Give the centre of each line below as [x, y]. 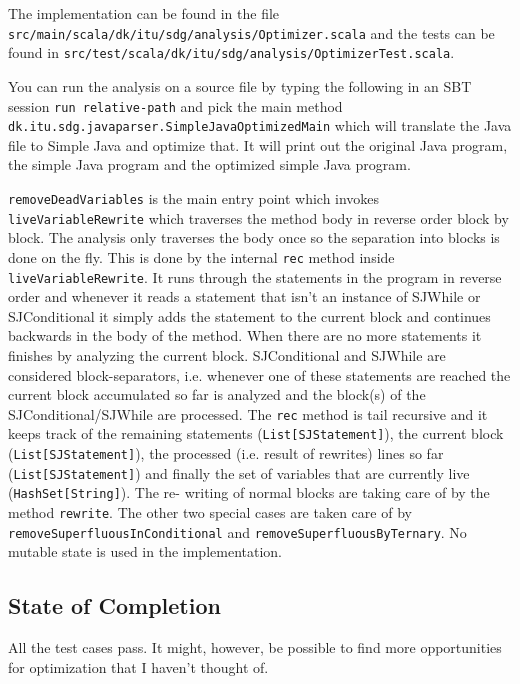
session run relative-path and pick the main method [175, 105]
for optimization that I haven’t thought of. [138, 666]
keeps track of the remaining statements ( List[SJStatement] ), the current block [256, 433]
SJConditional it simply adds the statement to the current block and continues [249, 315]
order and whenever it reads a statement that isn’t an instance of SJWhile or [244, 296]
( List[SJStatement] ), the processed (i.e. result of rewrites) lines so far [226, 453]
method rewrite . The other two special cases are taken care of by [210, 512]
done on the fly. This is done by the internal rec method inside [201, 256]
